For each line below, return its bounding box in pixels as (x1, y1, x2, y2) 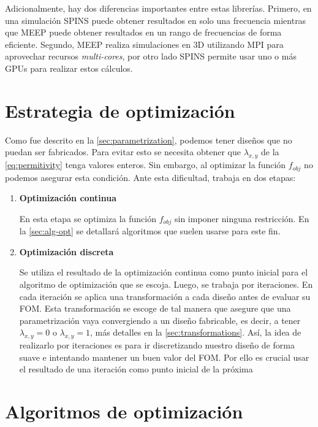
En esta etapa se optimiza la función (19, 212, 156, 225)
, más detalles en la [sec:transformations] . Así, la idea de (89, 326, 301, 339)
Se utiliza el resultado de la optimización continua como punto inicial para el (19, 266, 308, 279)
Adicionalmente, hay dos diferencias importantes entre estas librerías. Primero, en (5, 2, 312, 14)
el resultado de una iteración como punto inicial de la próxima (19, 363, 253, 375)
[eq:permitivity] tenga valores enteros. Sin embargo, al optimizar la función (5, 158, 286, 171)
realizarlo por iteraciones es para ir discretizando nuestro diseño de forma (19, 339, 295, 352)
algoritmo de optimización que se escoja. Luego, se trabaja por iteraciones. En (19, 277, 313, 290)
